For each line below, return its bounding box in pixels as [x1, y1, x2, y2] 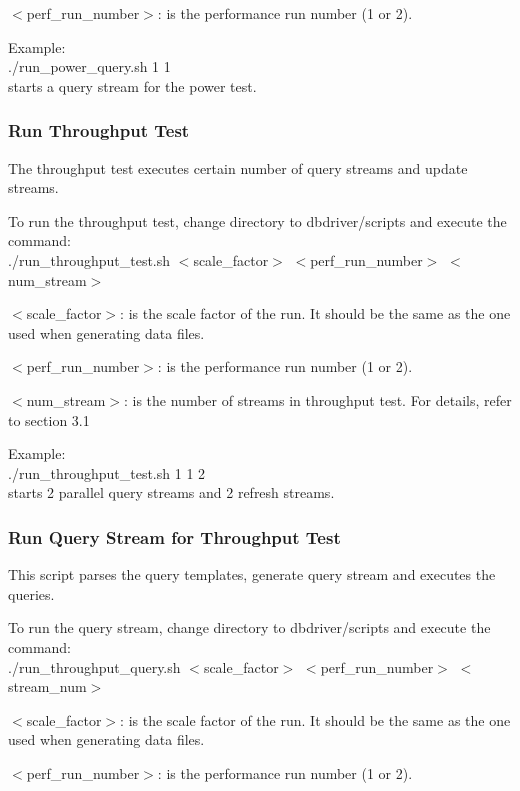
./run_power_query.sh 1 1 [8, 56, 171, 77]
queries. [8, 583, 55, 604]
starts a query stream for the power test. [8, 75, 257, 96]
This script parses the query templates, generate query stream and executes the [8, 564, 496, 585]
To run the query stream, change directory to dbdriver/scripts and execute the [8, 617, 491, 638]
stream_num [8, 676, 87, 697]
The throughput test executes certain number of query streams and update [8, 157, 468, 178]
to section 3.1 [8, 409, 90, 430]
